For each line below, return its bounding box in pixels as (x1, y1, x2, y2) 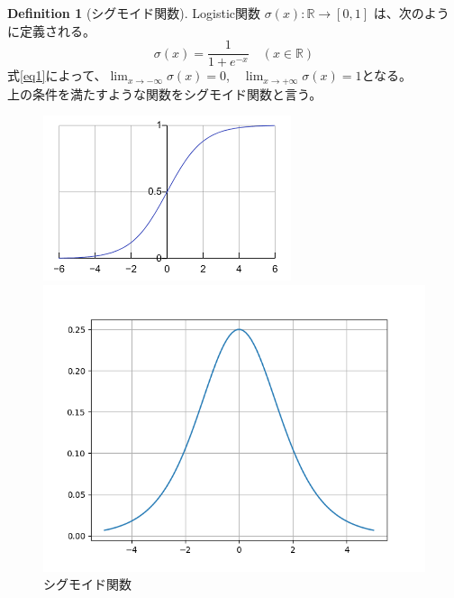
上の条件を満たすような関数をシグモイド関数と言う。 (7, 84, 322, 103)
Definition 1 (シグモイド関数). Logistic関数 (7, 4, 261, 22)
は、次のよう (373, 4, 449, 22)
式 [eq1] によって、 (7, 66, 107, 85)
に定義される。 (7, 21, 95, 40)
